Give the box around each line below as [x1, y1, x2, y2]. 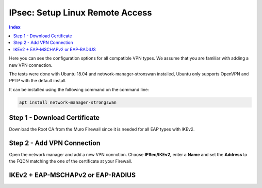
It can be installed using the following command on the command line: [9, 87, 149, 92]
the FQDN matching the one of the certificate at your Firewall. [9, 159, 132, 164]
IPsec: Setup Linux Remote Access [9, 7, 152, 18]
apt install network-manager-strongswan [19, 100, 116, 105]
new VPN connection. [9, 62, 53, 68]
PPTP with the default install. [9, 78, 66, 84]
